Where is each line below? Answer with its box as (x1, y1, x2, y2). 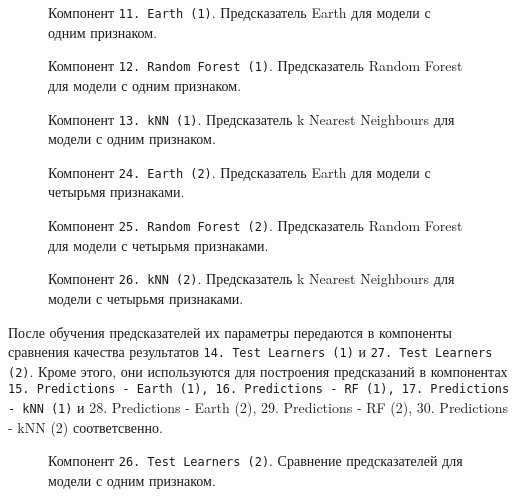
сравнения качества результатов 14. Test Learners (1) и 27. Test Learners (8, 341, 493, 362)
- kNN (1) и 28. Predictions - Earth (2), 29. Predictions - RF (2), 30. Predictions (8, 397, 509, 418)
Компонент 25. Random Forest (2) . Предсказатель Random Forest (48, 215, 463, 235)
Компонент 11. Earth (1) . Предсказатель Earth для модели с (48, 2, 431, 22)
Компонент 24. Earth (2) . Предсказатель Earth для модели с (48, 161, 431, 182)
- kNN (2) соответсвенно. (8, 416, 163, 437)
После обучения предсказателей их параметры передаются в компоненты (8, 321, 452, 342)
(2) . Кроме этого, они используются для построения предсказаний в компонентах (8, 360, 508, 381)
